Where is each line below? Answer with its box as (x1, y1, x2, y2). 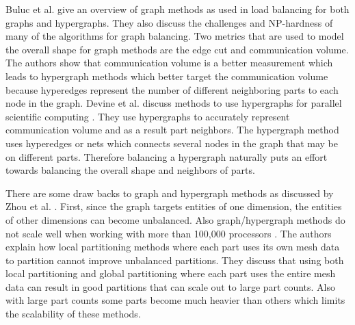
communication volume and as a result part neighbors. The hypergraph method (5, 122, 339, 137)
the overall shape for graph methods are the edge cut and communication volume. (5, 42, 349, 56)
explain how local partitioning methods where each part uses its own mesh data (5, 239, 340, 254)
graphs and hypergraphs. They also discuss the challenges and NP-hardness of (5, 15, 333, 29)
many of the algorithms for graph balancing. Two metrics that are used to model (5, 29, 344, 43)
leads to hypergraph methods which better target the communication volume (5, 68, 328, 83)
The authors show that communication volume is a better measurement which (5, 55, 333, 70)
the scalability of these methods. (5, 307, 141, 321)
